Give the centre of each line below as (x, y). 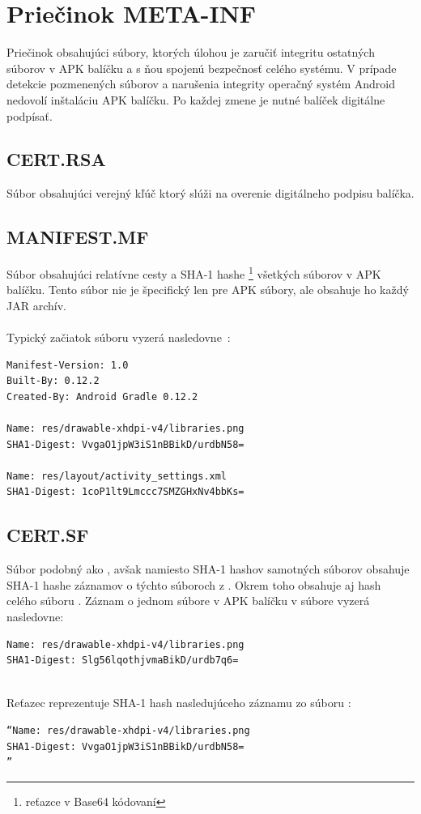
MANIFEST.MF (78, 237)
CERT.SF (48, 535)
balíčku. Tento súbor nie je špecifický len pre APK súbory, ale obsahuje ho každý (208, 290)
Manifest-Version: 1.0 (68, 365)
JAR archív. (36, 305)
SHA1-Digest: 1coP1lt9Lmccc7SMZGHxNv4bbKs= (125, 492)
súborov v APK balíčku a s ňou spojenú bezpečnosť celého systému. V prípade (202, 68)
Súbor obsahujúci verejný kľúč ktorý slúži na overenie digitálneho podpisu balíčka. (210, 193)
